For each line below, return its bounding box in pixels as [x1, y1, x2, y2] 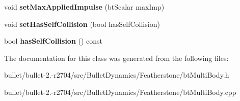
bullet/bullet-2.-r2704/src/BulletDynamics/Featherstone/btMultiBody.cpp [4, 86, 236, 97]
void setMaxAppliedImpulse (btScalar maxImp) [4, 2, 165, 12]
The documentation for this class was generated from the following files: [4, 52, 229, 63]
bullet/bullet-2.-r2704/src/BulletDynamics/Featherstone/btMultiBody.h [4, 70, 229, 80]
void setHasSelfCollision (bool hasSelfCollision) [4, 18, 160, 29]
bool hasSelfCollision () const [4, 36, 103, 46]
